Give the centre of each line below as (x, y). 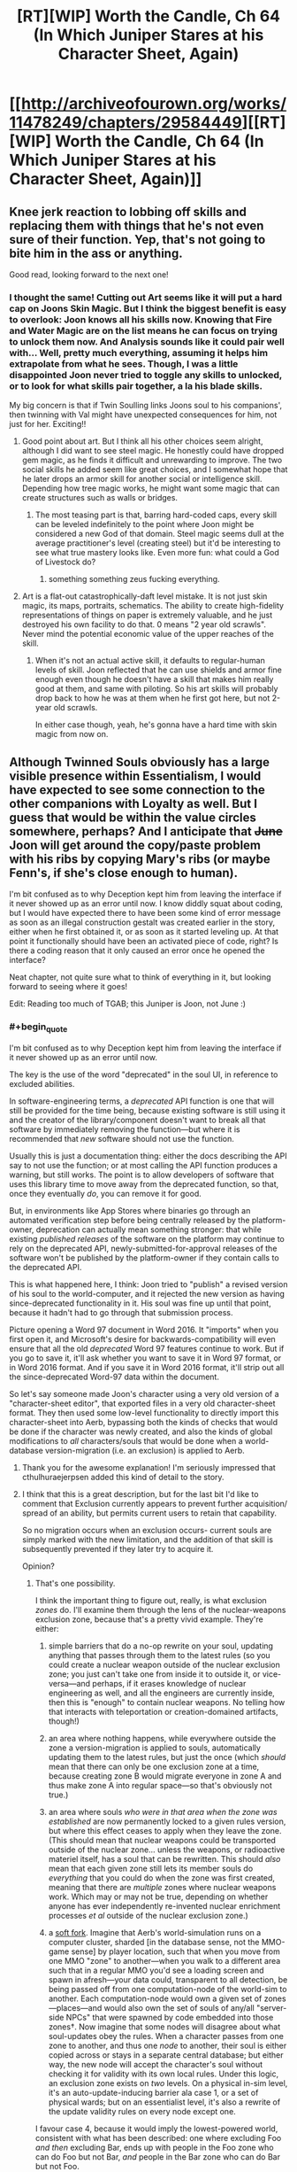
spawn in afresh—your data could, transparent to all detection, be (168, 1979)
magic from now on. (72, 734)
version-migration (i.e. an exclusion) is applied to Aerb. (145, 1450)
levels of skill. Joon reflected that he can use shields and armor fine (159, 670)
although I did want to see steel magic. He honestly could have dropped (153, 451)
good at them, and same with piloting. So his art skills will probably (156, 689)
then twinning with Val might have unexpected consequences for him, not (143, 415)
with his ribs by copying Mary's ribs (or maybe (140, 859)
